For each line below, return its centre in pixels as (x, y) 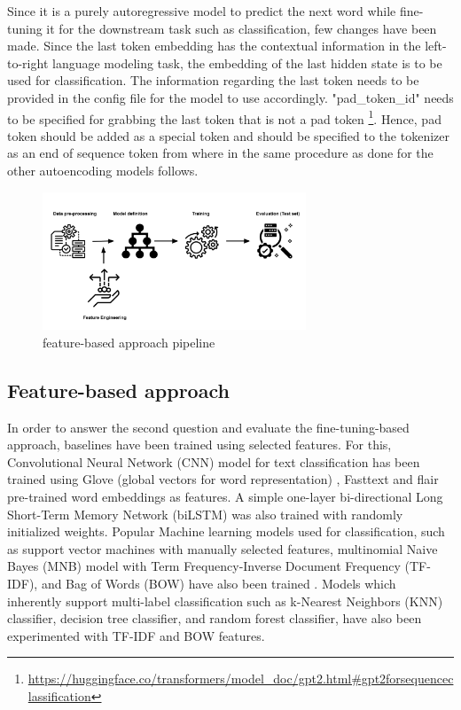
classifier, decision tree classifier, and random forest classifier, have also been (215, 618)
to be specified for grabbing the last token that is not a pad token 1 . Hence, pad (224, 117)
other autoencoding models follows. (103, 170)
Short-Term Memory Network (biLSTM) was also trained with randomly (205, 514)
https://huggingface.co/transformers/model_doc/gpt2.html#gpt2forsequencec (241, 679)
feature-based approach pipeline (129, 342)
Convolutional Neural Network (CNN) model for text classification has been (214, 461)
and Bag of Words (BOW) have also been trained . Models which (219, 583)
